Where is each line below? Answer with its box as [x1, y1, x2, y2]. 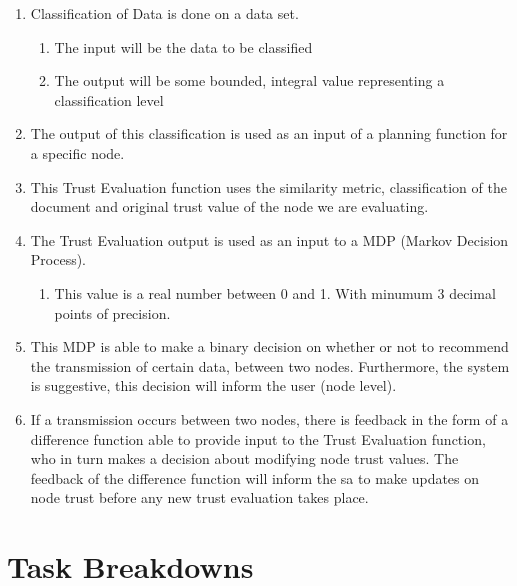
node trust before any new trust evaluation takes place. [30, 487, 369, 508]
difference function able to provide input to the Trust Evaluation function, [30, 428, 486, 449]
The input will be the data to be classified [54, 36, 313, 57]
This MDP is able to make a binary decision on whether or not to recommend [30, 336, 509, 357]
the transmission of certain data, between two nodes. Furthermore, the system [30, 355, 510, 376]
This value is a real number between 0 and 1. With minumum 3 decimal [54, 282, 496, 303]
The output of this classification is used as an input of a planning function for [30, 123, 508, 144]
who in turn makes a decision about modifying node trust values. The [30, 448, 459, 469]
